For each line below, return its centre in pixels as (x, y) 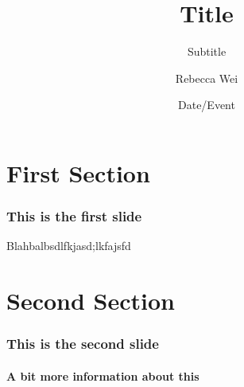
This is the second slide (83, 344)
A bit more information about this (103, 375)
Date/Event (207, 105)
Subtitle (207, 51)
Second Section (91, 301)
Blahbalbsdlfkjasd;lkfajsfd (69, 246)
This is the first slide (74, 216)
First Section (78, 172)
